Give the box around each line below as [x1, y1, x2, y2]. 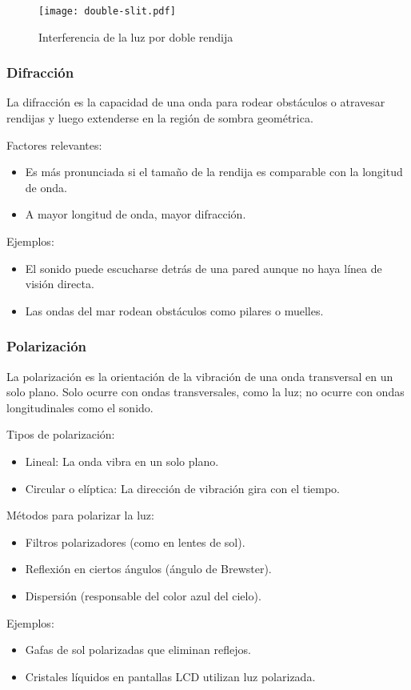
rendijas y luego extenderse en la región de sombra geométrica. [6, 110, 313, 126]
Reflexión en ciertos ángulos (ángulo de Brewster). [25, 560, 272, 577]
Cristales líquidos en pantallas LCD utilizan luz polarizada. [25, 668, 316, 684]
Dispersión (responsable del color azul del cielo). [25, 587, 261, 604]
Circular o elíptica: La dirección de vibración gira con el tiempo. [25, 479, 340, 496]
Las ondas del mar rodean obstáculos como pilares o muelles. [25, 302, 324, 319]
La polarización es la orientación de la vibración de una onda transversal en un [6, 367, 393, 384]
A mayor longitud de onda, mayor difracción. [25, 206, 246, 223]
